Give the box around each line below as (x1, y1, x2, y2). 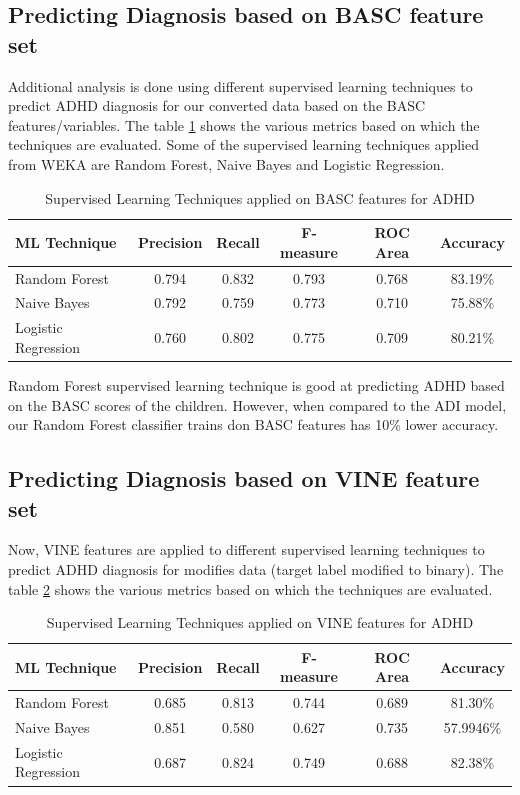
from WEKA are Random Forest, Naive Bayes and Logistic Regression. (8, 153, 445, 174)
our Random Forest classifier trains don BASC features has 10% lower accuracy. (8, 414, 499, 435)
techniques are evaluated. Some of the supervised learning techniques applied (8, 134, 479, 155)
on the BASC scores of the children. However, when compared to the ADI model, (8, 394, 507, 415)
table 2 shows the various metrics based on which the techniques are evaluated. (8, 578, 493, 599)
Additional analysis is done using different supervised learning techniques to (8, 75, 473, 96)
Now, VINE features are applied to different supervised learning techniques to (8, 539, 485, 560)
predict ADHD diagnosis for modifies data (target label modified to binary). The (8, 558, 504, 579)
